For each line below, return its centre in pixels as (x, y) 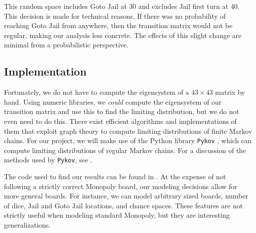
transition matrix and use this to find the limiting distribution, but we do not (122, 111)
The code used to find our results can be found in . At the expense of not (115, 176)
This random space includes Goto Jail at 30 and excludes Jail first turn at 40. (122, 6)
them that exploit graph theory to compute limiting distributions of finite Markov (128, 131)
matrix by (230, 92)
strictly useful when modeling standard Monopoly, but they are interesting (117, 215)
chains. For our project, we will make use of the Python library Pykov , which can (128, 140)
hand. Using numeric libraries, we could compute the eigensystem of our (113, 101)
